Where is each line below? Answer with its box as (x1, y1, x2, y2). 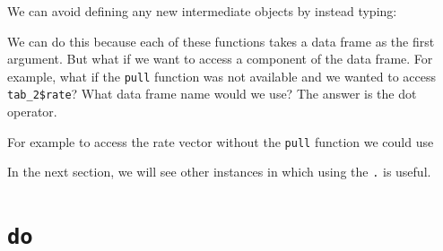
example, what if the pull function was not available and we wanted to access (7, 66, 436, 85)
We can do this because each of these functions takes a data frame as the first (7, 31, 435, 50)
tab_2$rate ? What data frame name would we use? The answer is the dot (7, 84, 417, 103)
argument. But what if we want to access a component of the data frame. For (7, 49, 433, 68)
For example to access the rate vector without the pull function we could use (7, 132, 434, 151)
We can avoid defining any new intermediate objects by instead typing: (7, 2, 397, 20)
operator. (7, 102, 57, 121)
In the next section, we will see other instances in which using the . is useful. (7, 162, 431, 181)
